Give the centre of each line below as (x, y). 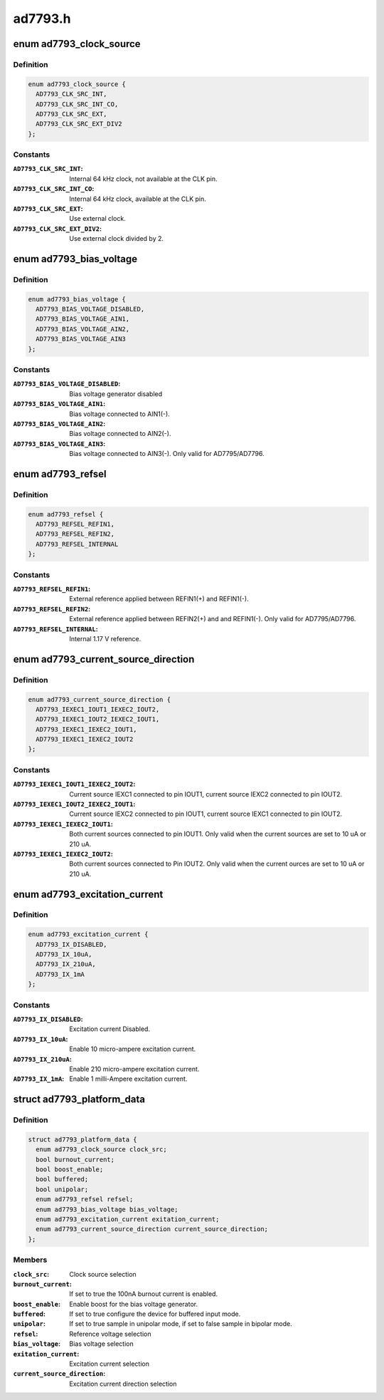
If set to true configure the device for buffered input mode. (155, 1314)
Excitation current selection (109, 1364)
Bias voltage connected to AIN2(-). (120, 434)
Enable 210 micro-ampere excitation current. (134, 1069)
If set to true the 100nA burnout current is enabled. (144, 1294)
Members (30, 1260)
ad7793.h (42, 19)
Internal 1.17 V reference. (105, 638)
